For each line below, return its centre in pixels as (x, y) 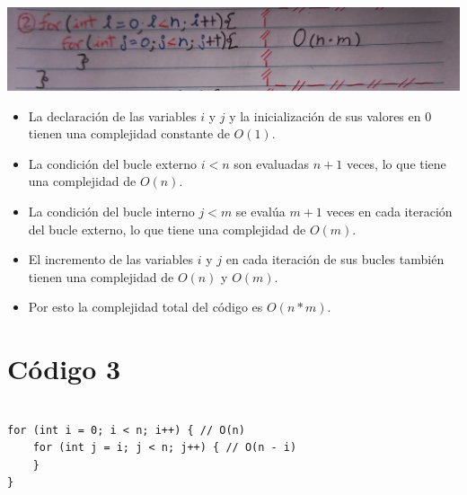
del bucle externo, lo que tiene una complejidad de (167, 229)
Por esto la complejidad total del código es (145, 307)
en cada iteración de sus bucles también (335, 259)
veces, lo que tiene (396, 163)
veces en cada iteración (389, 211)
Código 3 (64, 369)
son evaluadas (272, 163)
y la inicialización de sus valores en (325, 115)
